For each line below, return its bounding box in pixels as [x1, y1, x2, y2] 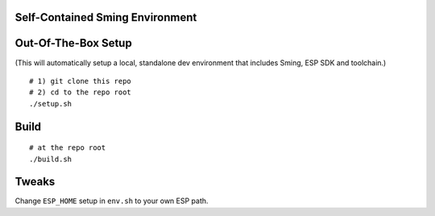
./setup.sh [29, 99, 72, 108]
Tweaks [14, 175, 56, 189]
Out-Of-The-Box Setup [14, 36, 132, 50]
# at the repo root [29, 143, 106, 152]
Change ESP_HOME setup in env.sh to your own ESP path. [14, 196, 209, 206]
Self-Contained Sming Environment [14, 10, 197, 24]
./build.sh [29, 154, 72, 164]
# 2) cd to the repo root [29, 88, 132, 97]
